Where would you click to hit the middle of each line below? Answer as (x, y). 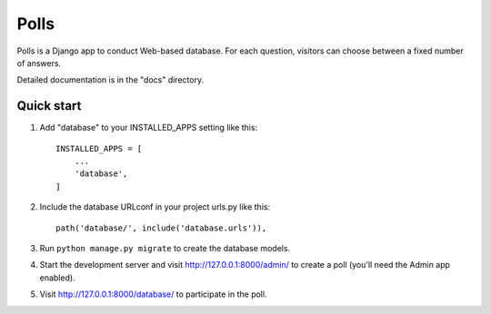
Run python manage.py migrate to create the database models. (165, 248)
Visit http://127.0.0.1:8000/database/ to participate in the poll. (153, 294)
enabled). (58, 278)
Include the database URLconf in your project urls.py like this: (155, 207)
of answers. (39, 63)
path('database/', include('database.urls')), (161, 228)
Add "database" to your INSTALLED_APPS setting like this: (149, 128)
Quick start (49, 106)
